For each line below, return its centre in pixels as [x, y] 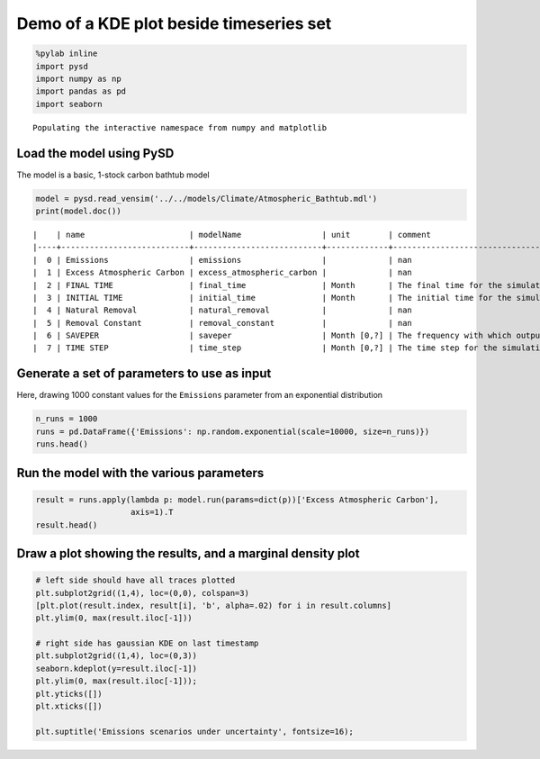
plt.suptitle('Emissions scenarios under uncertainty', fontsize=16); [195, 731]
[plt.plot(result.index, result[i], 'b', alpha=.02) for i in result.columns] [213, 605]
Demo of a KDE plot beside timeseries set [174, 23]
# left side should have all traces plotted [135, 580]
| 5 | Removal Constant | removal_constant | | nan [223, 323]
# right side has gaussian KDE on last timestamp [147, 643]
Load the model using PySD [95, 153]
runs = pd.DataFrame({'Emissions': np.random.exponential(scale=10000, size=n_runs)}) [233, 431]
